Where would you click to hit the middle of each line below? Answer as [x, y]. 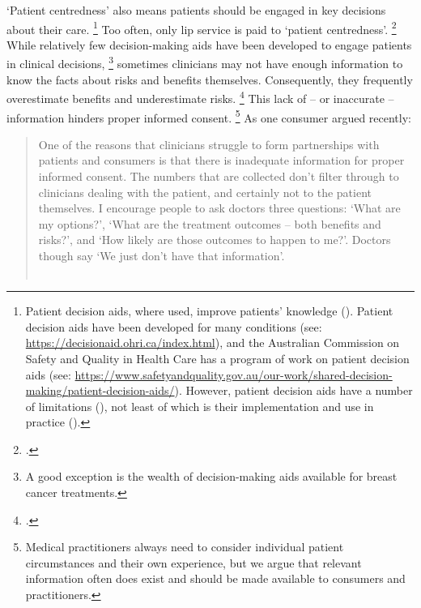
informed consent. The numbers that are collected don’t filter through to [219, 176]
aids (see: [48, 374]
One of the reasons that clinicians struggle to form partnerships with [209, 144]
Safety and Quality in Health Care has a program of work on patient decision [217, 358]
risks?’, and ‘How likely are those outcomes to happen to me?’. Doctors [215, 240]
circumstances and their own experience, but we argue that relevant [193, 562]
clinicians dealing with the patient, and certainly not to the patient [205, 192]
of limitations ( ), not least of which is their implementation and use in [200, 406]
